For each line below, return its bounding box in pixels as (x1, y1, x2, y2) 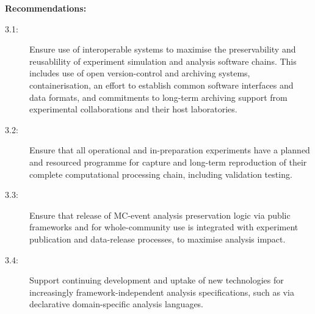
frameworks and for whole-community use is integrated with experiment (29, 221, 299, 233)
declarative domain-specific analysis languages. (29, 298, 204, 310)
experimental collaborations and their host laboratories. (29, 103, 237, 115)
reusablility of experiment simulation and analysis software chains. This (29, 54, 297, 67)
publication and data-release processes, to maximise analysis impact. (29, 232, 286, 245)
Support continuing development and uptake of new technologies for (29, 274, 284, 287)
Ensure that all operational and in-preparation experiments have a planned (29, 144, 310, 156)
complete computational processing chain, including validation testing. (29, 167, 292, 180)
